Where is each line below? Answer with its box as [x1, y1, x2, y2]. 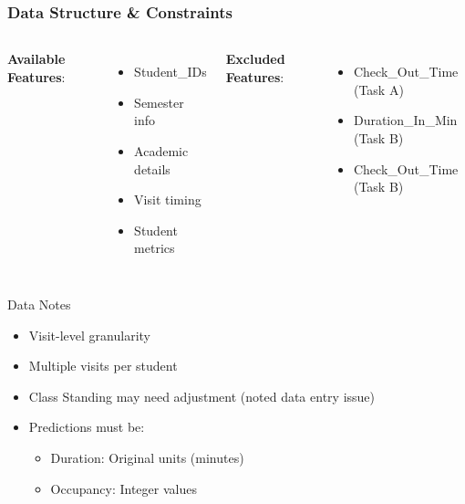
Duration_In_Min [353, 110, 458, 130]
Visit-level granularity [28, 325, 150, 344]
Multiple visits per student [28, 356, 178, 375]
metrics [134, 238, 175, 257]
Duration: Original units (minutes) [50, 447, 244, 467]
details [134, 159, 170, 178]
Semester [134, 92, 184, 111]
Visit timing [134, 190, 201, 209]
